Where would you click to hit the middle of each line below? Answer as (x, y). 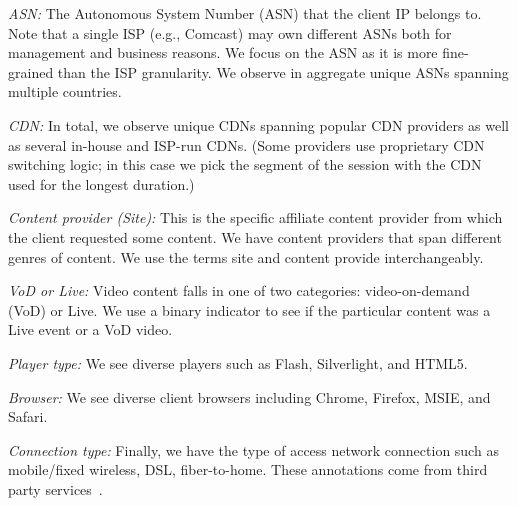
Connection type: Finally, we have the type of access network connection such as (253, 449)
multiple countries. (65, 91)
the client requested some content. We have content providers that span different (255, 236)
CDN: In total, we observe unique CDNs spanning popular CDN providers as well (258, 124)
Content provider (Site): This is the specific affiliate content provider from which (255, 217)
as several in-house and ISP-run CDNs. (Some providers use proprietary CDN (246, 144)
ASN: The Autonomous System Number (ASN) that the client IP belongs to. (245, 13)
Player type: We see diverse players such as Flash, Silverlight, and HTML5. (238, 362)
